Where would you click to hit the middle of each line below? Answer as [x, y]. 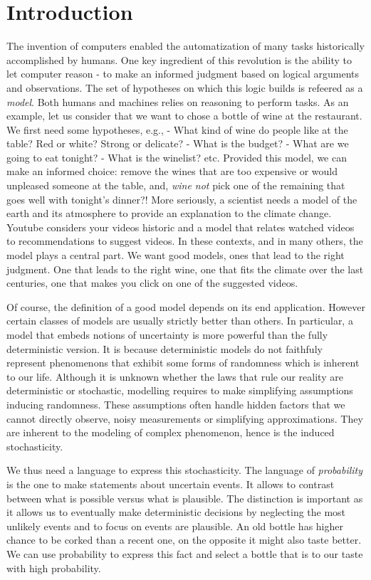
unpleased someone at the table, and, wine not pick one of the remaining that [176, 185]
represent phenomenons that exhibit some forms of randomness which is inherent [183, 363]
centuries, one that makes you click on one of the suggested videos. [152, 283]
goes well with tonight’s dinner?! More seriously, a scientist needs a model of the [182, 199]
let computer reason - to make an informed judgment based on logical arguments [183, 74]
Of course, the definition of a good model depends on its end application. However [186, 306]
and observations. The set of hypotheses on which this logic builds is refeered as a [185, 87]
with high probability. [54, 568]
